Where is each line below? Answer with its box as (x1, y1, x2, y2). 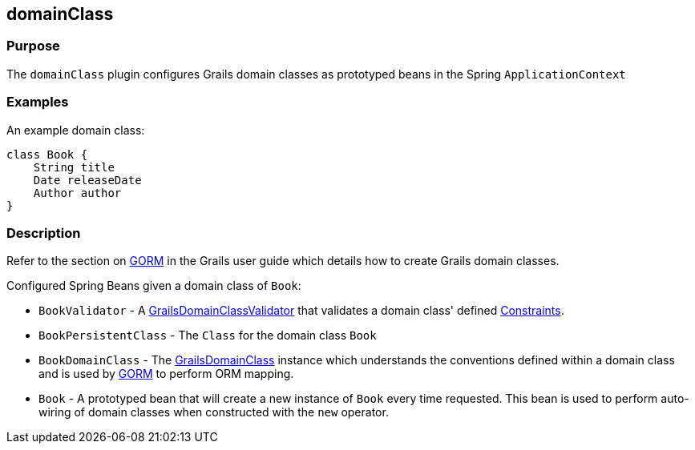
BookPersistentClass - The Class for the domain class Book (38, 328, 377, 343)
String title (33, 160, 115, 174)
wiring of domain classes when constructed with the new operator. (38, 405, 389, 420)
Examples (6, 94, 69, 110)
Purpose (6, 38, 60, 54)
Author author (33, 186, 122, 199)
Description (6, 224, 81, 241)
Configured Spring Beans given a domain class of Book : (6, 279, 301, 293)
